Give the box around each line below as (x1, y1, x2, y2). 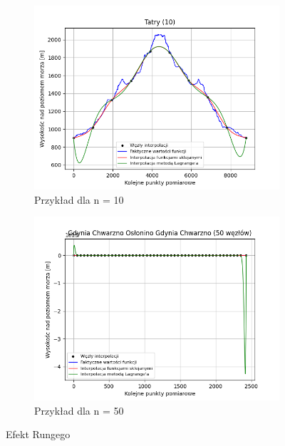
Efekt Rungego (6, 427, 71, 442)
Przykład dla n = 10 (34, 192, 124, 207)
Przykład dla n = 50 (34, 403, 124, 418)
